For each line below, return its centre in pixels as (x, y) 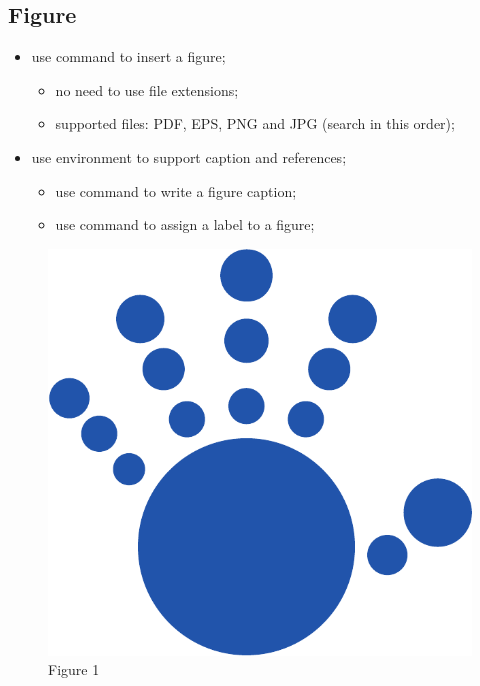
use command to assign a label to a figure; (185, 224)
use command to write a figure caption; (176, 190)
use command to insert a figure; (128, 56)
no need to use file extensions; (147, 89)
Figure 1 (74, 669)
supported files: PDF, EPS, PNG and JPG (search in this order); (255, 123)
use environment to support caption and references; (189, 156)
